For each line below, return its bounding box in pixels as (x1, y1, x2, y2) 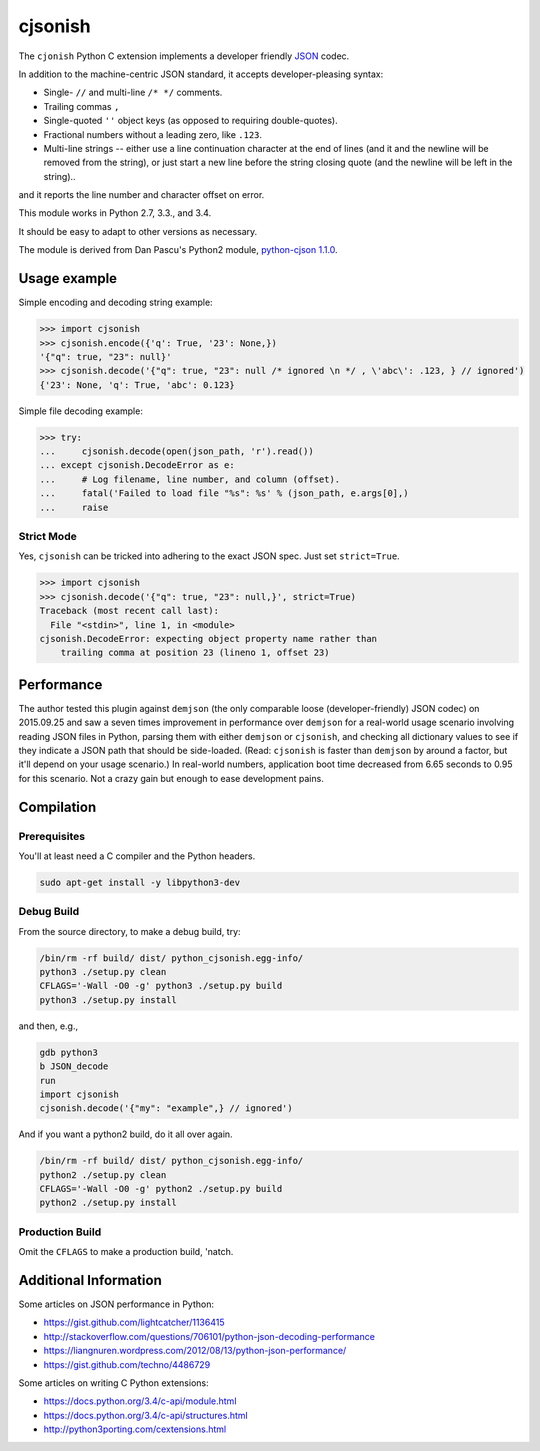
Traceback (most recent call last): (39, 605, 220, 617)
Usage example (18, 270, 118, 287)
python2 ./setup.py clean (39, 1169, 167, 1180)
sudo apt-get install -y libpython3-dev (39, 876, 240, 888)
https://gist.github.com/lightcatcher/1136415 (43, 1316, 225, 1329)
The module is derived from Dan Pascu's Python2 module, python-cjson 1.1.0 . (18, 244, 339, 256)
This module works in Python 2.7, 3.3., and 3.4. (18, 207, 212, 219)
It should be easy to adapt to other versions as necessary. (18, 225, 258, 237)
